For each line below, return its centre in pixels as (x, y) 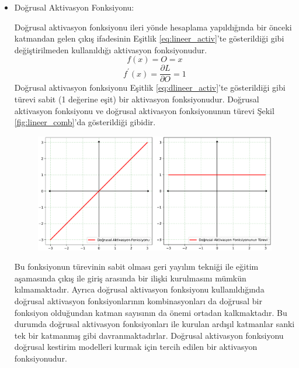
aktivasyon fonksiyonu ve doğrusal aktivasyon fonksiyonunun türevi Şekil (144, 110)
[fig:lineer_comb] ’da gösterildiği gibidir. (85, 122)
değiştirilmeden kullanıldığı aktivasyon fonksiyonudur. (111, 49)
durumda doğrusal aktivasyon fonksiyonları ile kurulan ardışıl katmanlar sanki (154, 324)
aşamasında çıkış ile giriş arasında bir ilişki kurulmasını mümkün (130, 278)
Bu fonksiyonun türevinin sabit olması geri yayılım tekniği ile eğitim (136, 266)
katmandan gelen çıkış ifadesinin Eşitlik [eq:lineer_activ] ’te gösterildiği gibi (149, 38)
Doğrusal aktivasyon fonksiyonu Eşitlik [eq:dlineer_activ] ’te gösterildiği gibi (150, 87)
